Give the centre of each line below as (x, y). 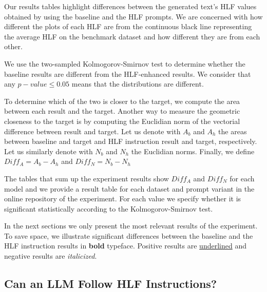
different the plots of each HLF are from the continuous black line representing (128, 26)
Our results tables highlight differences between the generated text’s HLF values (130, 6)
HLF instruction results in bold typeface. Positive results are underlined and (125, 246)
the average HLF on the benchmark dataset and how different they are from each (132, 36)
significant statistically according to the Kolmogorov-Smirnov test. (109, 208)
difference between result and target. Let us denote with (92, 131)
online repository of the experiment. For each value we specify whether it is (123, 199)
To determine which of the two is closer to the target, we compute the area (122, 101)
